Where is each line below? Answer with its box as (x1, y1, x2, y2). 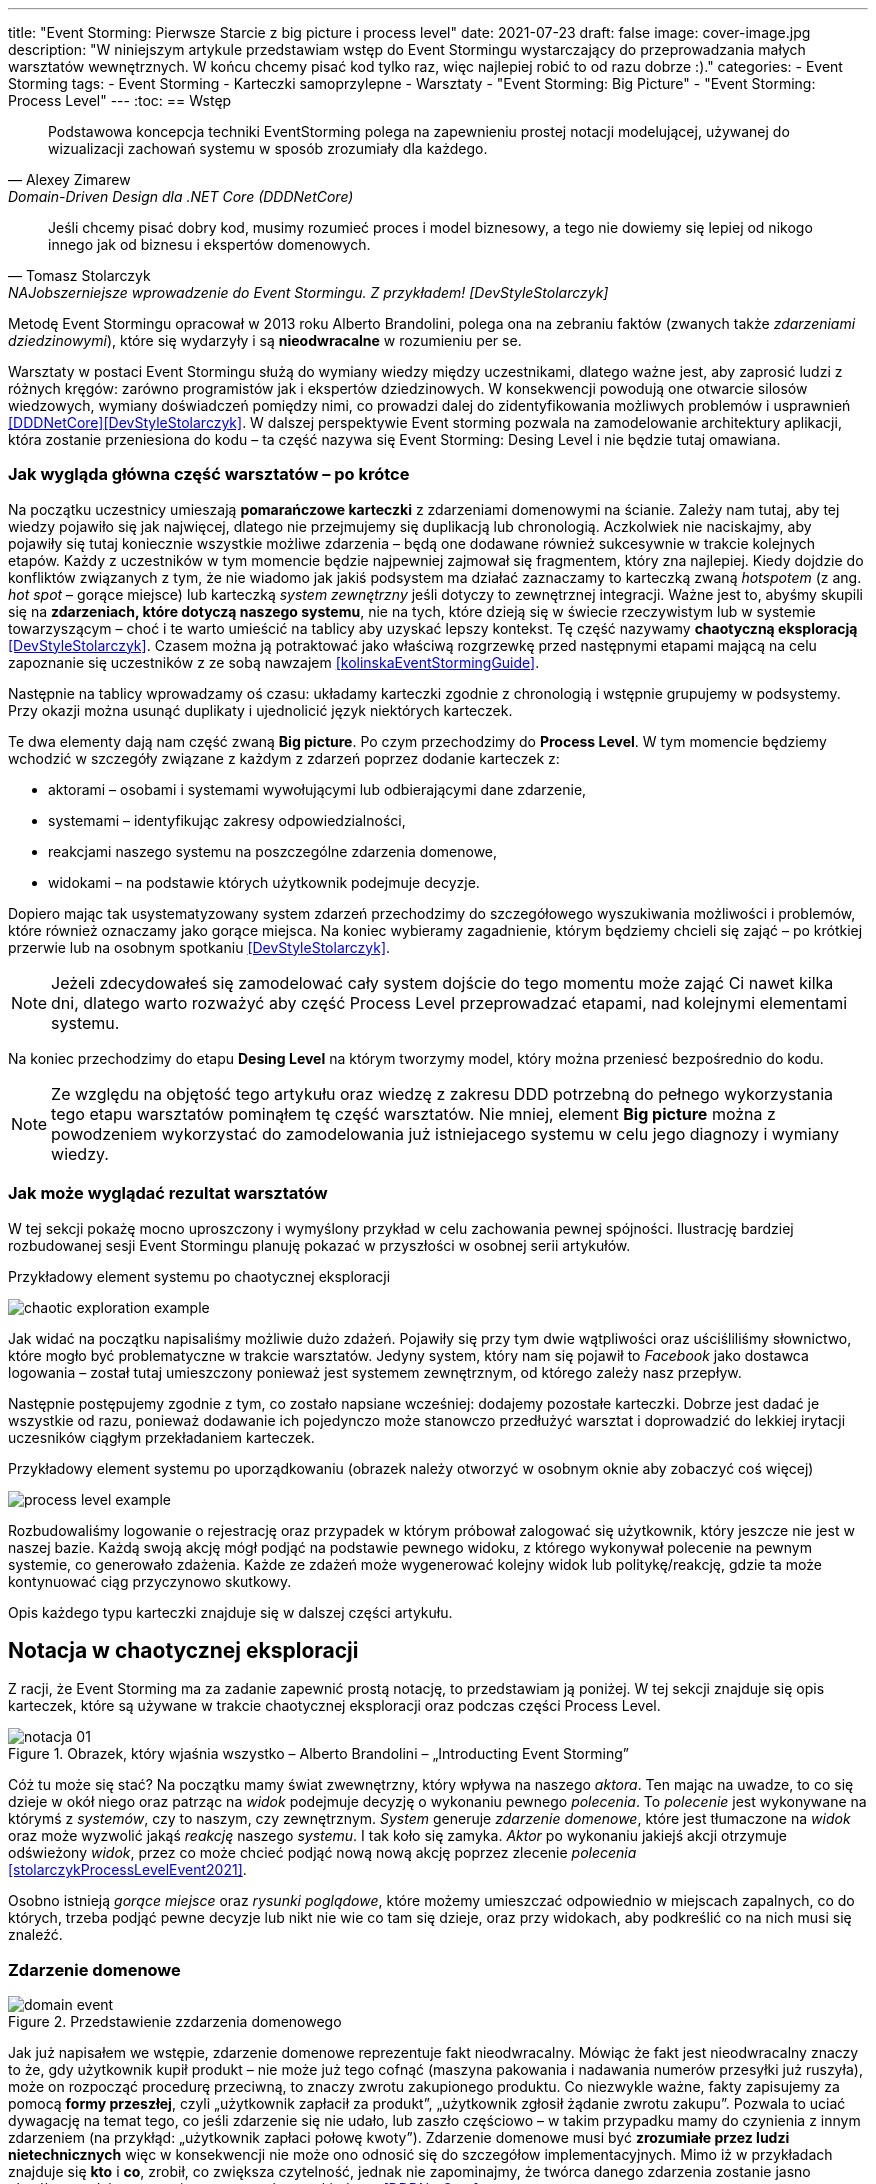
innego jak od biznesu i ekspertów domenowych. (48, 236, 371, 253)
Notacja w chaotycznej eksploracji (8, 1637, 359, 1663)
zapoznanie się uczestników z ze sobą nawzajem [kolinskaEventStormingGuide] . (8, 653, 540, 671)
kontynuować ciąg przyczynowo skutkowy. (8, 1572, 292, 1590)
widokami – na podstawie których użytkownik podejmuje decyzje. (48, 873, 480, 891)
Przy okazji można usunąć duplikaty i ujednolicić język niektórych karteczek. (8, 701, 513, 719)
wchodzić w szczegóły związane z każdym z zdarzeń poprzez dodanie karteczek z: (8, 749, 560, 767)
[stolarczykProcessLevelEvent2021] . (8, 1861, 247, 1879)
